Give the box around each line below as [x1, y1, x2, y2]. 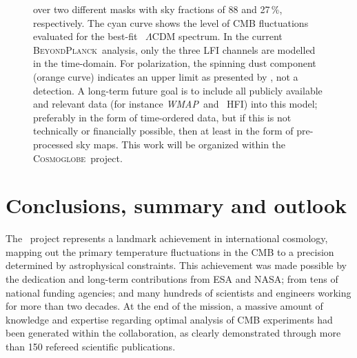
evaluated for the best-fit [33, 29, 138, 43]
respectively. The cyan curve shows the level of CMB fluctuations [33, 15, 309, 30]
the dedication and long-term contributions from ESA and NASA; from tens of [6, 272, 338, 286]
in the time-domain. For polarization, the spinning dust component [33, 56, 316, 70]
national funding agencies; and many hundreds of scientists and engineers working [6, 285, 351, 299]
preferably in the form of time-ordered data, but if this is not [33, 110, 292, 124]
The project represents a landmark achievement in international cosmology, [6, 231, 328, 246]
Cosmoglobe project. [33, 150, 123, 165]
